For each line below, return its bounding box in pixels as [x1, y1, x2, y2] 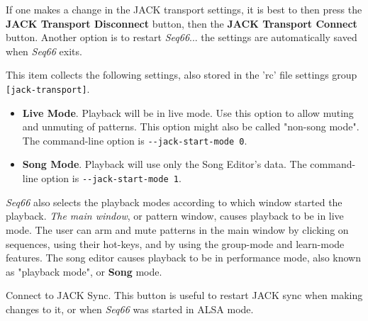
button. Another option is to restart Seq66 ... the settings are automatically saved [6, 30, 357, 45]
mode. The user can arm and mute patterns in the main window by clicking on [6, 222, 349, 237]
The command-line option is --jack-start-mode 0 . [22, 133, 247, 147]
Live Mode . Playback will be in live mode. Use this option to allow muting [22, 105, 354, 120]
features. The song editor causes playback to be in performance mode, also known [6, 250, 362, 265]
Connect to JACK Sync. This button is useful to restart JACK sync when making [6, 288, 363, 303]
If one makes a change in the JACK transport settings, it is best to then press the [6, 2, 362, 16]
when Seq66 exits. [6, 43, 82, 58]
